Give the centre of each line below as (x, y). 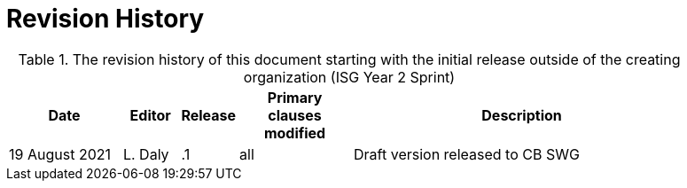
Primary (295, 97)
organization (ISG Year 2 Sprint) (349, 77)
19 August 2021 (60, 154)
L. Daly (146, 154)
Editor (150, 115)
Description (522, 115)
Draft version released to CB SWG (467, 154)
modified (295, 133)
